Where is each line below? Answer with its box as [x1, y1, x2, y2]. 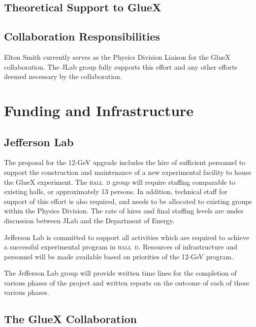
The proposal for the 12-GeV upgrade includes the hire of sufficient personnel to [4, 157, 246, 167]
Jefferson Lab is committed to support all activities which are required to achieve [4, 232, 249, 242]
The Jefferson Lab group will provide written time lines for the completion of [4, 268, 237, 278]
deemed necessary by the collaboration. [4, 71, 122, 82]
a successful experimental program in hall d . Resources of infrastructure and [4, 242, 237, 252]
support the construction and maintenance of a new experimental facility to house [4, 166, 252, 177]
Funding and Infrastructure [4, 100, 194, 120]
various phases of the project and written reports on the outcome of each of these [4, 277, 250, 287]
